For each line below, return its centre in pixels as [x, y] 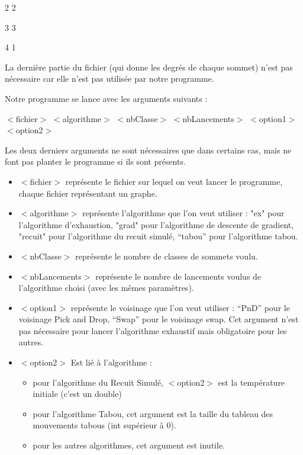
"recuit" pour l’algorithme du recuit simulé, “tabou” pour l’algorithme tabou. [158, 236]
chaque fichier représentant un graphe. [88, 193]
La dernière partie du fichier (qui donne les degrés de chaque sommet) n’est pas [149, 67]
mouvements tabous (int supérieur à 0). [104, 425]
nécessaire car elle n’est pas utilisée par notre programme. [109, 78]
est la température [252, 382]
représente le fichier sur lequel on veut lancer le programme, [174, 181]
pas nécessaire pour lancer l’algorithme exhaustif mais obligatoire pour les [153, 330]
